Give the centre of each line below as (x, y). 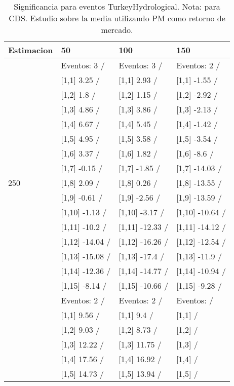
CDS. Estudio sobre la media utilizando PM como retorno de (117, 18)
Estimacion (31, 50)
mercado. (117, 30)
